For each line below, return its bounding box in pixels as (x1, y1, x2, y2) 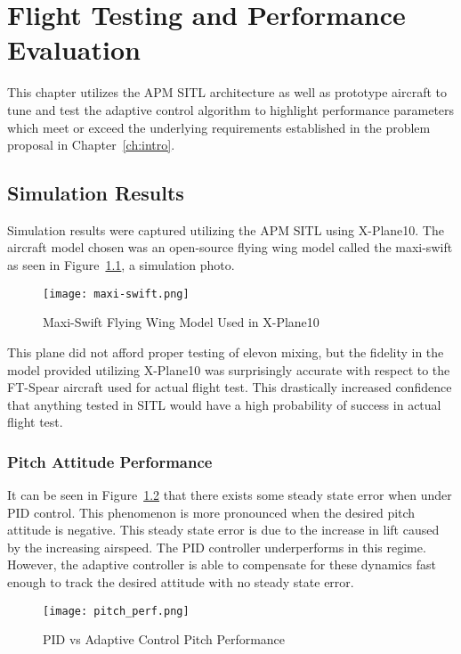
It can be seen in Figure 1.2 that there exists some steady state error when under (7, 486, 452, 504)
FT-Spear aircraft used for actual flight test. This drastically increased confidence (7, 378, 452, 396)
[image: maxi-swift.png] (43, 287, 190, 300)
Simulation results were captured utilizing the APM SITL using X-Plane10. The (7, 220, 444, 239)
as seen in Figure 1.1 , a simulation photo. (7, 256, 235, 274)
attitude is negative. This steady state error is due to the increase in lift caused (7, 520, 440, 539)
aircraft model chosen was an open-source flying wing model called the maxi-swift (7, 238, 453, 257)
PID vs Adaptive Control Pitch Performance (43, 630, 286, 649)
